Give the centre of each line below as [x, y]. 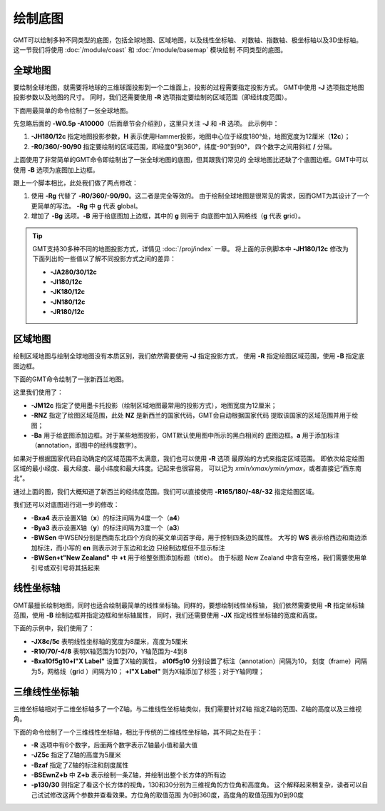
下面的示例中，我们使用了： [54, 628]
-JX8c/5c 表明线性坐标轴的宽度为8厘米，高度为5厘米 [109, 641]
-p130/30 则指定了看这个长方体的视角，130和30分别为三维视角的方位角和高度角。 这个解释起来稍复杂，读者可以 [196, 785]
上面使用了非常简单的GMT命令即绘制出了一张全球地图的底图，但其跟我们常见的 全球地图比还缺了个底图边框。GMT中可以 [191, 160]
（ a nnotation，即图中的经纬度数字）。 [86, 445]
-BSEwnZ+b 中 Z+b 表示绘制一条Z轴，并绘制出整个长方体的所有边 [128, 775]
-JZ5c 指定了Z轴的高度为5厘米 [76, 755]
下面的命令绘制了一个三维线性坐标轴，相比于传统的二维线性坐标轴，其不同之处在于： [138, 732]
